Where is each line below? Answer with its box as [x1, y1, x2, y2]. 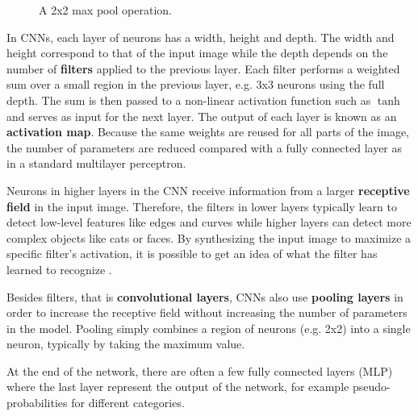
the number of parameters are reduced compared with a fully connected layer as [6, 139, 403, 156]
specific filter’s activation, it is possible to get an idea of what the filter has [6, 245, 378, 262]
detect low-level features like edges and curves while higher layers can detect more [6, 214, 412, 231]
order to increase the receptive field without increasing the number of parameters [6, 304, 408, 321]
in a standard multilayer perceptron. [6, 155, 186, 172]
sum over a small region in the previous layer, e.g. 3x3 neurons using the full [6, 76, 385, 93]
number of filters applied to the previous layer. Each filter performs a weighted [6, 60, 400, 77]
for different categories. [71, 394, 185, 411]
